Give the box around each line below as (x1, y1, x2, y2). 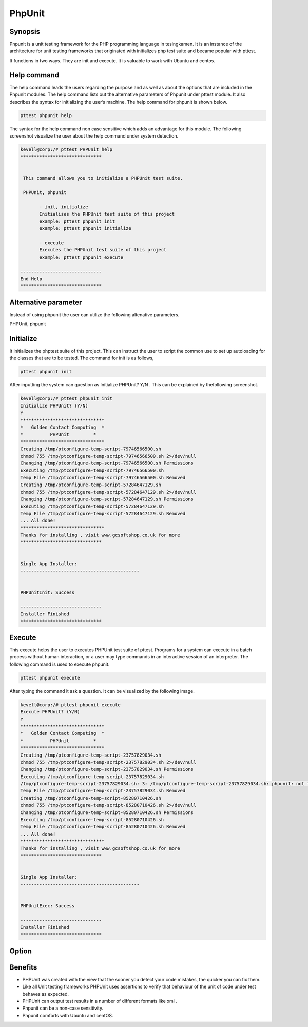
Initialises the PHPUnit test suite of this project (39, 211, 175, 217)
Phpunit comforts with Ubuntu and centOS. (22, 1012, 113, 1018)
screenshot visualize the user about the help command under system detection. (9, 132, 179, 139)
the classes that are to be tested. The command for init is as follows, (9, 355, 154, 361)
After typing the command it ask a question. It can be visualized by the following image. (9, 688, 195, 694)
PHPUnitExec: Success (20, 903, 75, 908)
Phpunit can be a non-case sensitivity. (22, 1005, 104, 1011)
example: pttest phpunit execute (39, 254, 123, 260)
